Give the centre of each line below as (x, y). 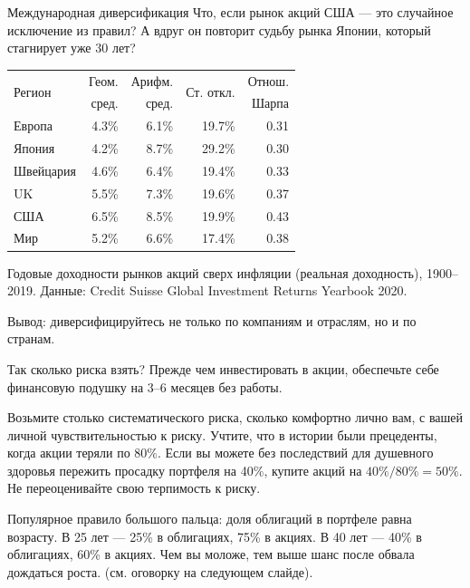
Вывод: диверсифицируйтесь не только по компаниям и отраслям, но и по (212, 320)
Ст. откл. (211, 91)
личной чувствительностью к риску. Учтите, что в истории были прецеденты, (222, 434)
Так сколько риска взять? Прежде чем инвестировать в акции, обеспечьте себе (223, 368)
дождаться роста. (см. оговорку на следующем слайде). (160, 571)
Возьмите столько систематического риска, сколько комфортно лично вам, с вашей (235, 417)
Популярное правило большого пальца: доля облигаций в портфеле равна (210, 519)
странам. (31, 338)
